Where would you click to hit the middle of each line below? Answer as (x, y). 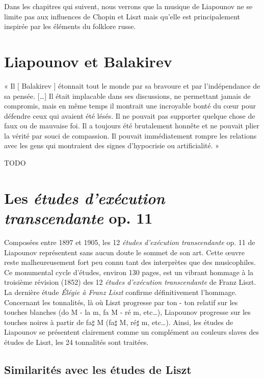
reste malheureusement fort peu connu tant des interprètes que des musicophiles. (130, 262)
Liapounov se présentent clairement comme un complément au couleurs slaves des (132, 332)
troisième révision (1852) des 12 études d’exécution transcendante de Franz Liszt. (130, 282)
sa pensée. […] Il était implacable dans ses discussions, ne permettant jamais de (127, 96)
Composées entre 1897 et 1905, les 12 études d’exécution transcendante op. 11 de (130, 242)
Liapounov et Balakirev (88, 61)
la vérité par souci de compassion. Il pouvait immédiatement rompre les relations (130, 135)
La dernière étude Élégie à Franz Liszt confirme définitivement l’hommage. (121, 292)
